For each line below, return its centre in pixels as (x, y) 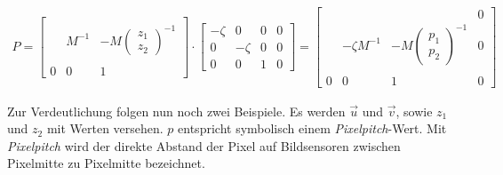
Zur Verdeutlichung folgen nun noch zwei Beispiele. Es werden (176, 111)
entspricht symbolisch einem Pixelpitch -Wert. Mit (312, 128)
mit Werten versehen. (105, 128)
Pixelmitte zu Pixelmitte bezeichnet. (106, 163)
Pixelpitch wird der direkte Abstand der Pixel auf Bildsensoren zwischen (204, 145)
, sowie (414, 111)
